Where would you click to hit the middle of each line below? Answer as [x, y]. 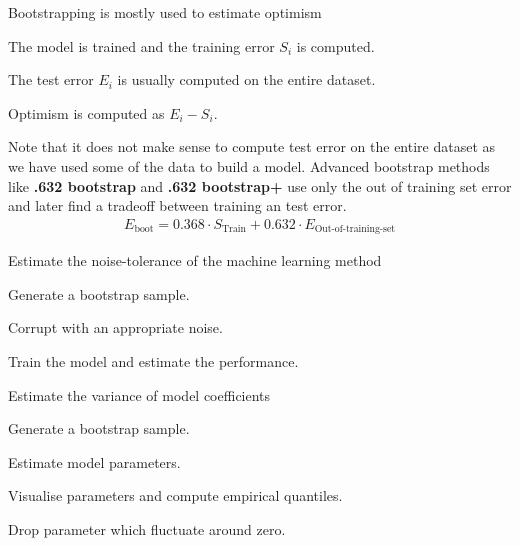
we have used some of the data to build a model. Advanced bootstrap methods [249, 165]
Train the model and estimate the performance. [153, 361]
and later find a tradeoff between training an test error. [177, 205]
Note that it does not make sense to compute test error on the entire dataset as [252, 146]
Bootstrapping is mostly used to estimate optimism [165, 12]
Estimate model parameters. [94, 461]
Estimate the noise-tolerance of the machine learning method [195, 260]
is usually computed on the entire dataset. [246, 79]
